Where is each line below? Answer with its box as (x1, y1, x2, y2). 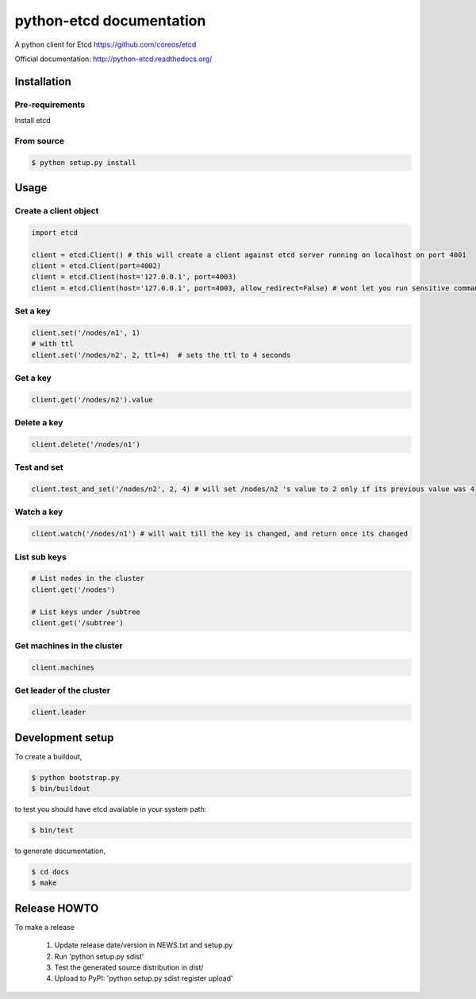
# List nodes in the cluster (31, 574, 145, 583)
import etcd (31, 228, 79, 237)
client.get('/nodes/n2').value (31, 395, 154, 404)
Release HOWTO (14, 901, 99, 915)
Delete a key (14, 417, 63, 428)
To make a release (14, 922, 75, 932)
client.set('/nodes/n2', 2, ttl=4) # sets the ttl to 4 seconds (31, 350, 291, 359)
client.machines (31, 663, 95, 672)
